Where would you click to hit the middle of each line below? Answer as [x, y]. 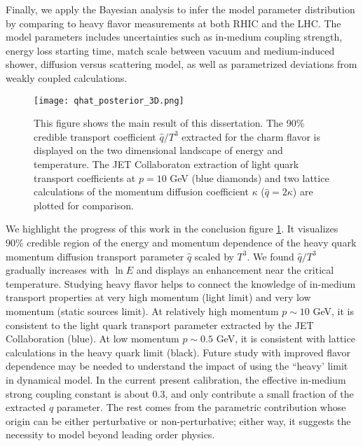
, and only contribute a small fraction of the [259, 393]
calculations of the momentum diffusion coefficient [141, 191]
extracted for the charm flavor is [251, 136]
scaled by [214, 256]
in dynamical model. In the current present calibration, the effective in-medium [176, 379]
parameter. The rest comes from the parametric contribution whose [201, 407]
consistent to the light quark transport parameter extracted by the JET [160, 325]
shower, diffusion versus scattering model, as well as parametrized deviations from [181, 64]
